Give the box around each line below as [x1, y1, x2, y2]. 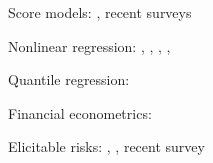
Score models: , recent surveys [8, 2, 192, 22]
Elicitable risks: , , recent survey [8, 136, 205, 157]
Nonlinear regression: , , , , [8, 35, 171, 56]
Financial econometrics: [8, 102, 152, 123]
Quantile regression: [8, 69, 130, 90]
